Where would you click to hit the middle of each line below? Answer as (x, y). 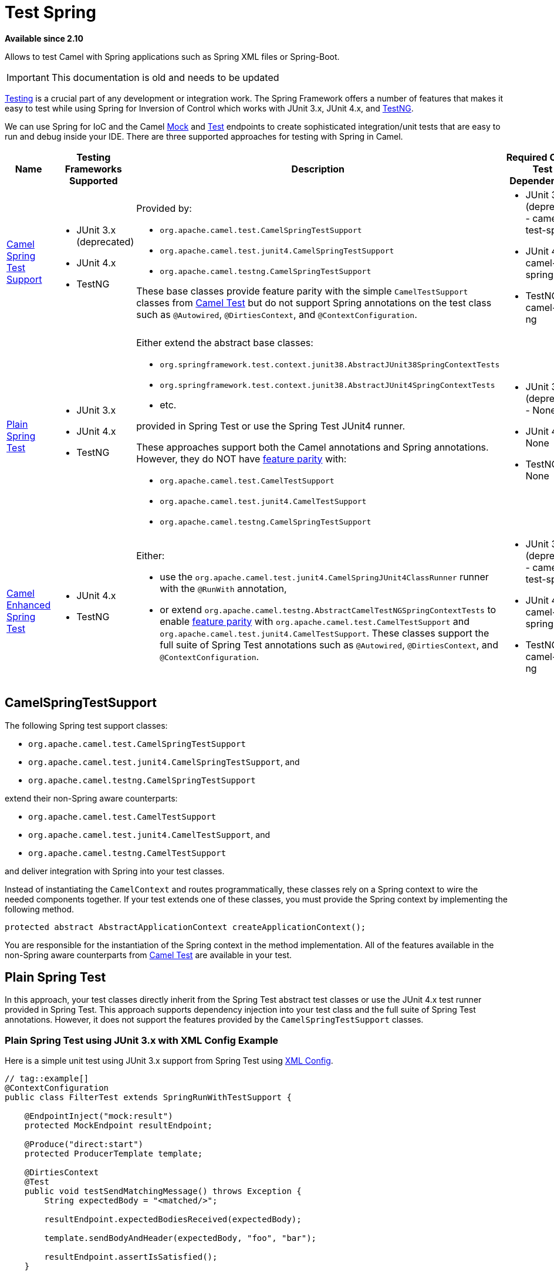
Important (28, 77)
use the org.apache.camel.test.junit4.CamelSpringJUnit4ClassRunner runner (324, 576)
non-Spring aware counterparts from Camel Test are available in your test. (148, 955)
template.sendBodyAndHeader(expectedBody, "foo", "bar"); (180, 1238)
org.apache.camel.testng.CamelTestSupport (127, 853)
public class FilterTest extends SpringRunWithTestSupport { (148, 1098)
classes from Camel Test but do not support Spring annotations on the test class (314, 303)
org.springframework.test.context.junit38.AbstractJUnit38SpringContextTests (330, 364)
